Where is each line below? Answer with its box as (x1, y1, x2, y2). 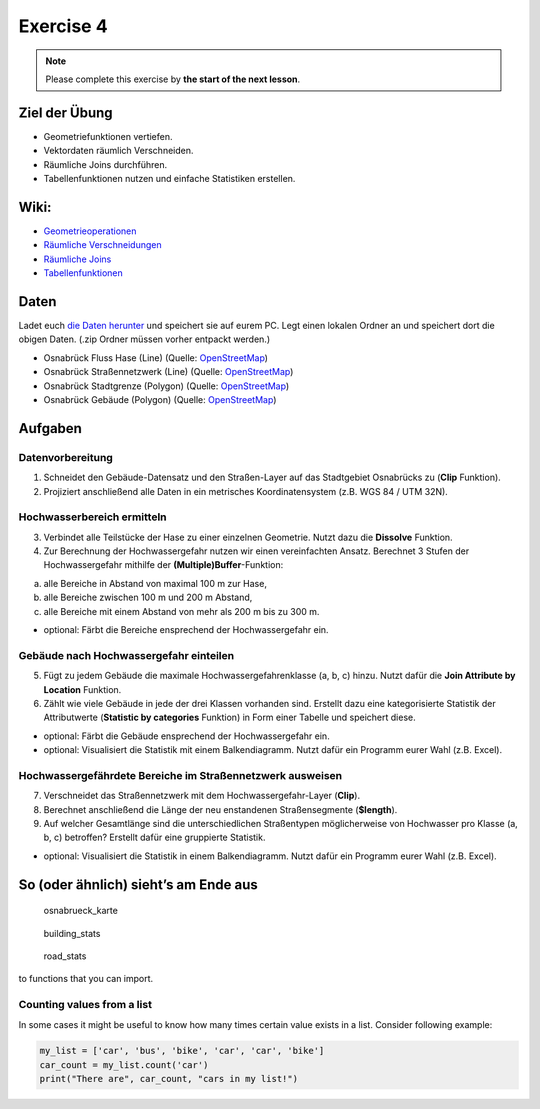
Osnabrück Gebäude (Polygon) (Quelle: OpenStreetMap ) (43, 393, 277, 405)
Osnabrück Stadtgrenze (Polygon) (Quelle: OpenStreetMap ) (43, 380, 290, 392)
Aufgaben (18, 420, 82, 437)
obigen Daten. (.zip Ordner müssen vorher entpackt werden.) (18, 333, 271, 345)
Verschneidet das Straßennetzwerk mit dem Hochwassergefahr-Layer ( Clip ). (43, 790, 360, 802)
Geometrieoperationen (43, 225, 137, 237)
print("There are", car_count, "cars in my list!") (39, 1073, 299, 1085)
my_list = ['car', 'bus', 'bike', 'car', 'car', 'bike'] (39, 1045, 325, 1057)
